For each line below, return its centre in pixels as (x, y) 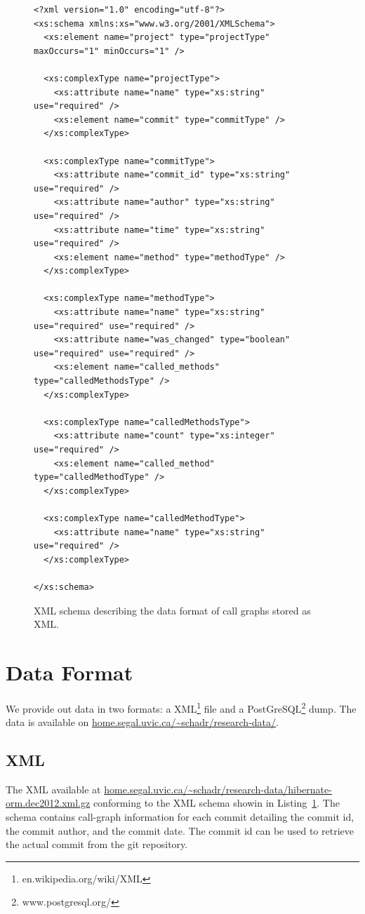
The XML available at (53, 789)
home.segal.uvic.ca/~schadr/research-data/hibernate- (218, 789)
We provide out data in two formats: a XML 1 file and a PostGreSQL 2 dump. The (181, 707)
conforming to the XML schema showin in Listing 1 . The (216, 803)
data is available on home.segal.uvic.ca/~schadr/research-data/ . (142, 722)
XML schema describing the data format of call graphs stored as (172, 610)
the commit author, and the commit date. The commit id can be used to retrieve (180, 830)
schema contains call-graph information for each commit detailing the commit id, (180, 817)
